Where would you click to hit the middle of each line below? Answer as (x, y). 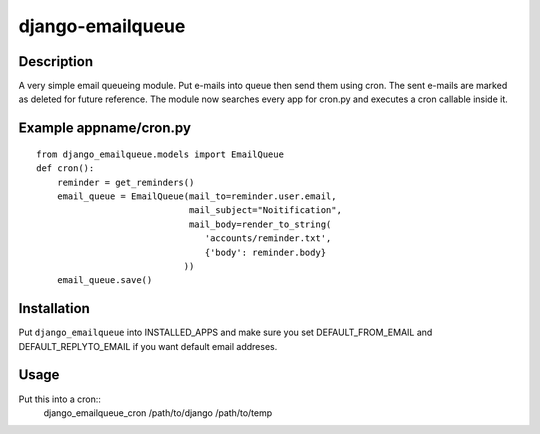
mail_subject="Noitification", (265, 210)
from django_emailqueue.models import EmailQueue (160, 154)
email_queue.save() (104, 280)
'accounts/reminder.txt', (268, 238)
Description (56, 61)
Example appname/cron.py (105, 128)
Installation (54, 308)
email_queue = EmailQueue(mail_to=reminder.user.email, (196, 196)
